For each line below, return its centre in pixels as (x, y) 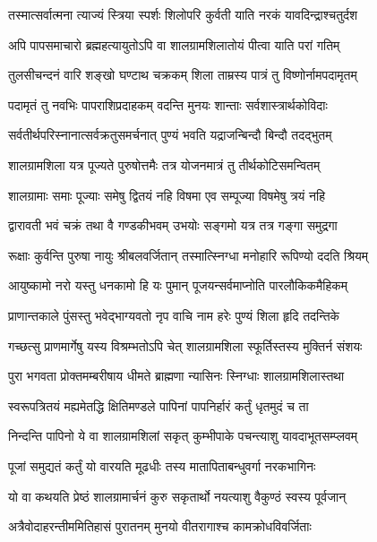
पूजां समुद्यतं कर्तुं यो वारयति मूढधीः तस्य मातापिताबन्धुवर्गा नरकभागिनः (162, 465)
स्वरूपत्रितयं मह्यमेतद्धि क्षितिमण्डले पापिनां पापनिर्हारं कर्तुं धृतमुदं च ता (159, 405)
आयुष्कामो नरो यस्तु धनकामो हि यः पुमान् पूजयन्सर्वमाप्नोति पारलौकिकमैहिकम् (178, 285)
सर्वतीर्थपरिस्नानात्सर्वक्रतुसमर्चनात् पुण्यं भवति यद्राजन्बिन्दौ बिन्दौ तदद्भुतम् (170, 135)
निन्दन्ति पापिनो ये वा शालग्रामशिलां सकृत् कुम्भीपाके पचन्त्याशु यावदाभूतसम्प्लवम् (183, 436)
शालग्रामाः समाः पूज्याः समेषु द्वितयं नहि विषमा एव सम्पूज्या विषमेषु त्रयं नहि (167, 195)
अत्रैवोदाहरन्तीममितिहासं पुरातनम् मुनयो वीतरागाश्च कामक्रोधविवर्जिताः (160, 526)
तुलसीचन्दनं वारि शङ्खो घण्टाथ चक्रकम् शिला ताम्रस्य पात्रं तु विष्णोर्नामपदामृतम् (183, 75)
